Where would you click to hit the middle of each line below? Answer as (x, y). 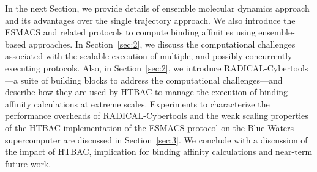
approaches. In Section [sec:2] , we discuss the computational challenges (162, 44)
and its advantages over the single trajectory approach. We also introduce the (150, 20)
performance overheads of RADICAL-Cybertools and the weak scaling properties (157, 116)
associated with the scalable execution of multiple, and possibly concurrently (149, 56)
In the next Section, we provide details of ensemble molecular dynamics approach (157, 8)
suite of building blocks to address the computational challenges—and (151, 80)
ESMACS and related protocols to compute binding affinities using (130, 32)
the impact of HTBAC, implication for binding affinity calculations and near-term (159, 152)
